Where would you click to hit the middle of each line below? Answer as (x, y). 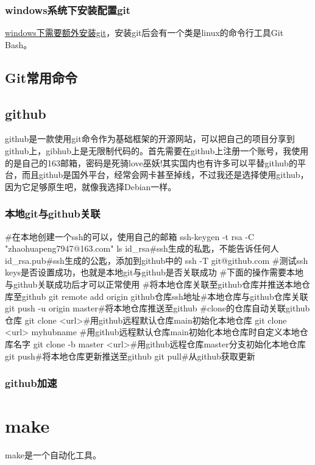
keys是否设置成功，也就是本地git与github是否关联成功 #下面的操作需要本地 (154, 272)
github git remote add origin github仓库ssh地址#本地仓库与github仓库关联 (165, 296)
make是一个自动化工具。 (53, 455)
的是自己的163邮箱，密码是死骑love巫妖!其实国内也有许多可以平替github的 (151, 162)
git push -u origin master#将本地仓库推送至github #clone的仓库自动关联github (157, 308)
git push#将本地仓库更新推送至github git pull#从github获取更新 (130, 356)
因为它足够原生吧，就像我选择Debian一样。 (91, 186)
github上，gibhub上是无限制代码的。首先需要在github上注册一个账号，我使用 (157, 150)
